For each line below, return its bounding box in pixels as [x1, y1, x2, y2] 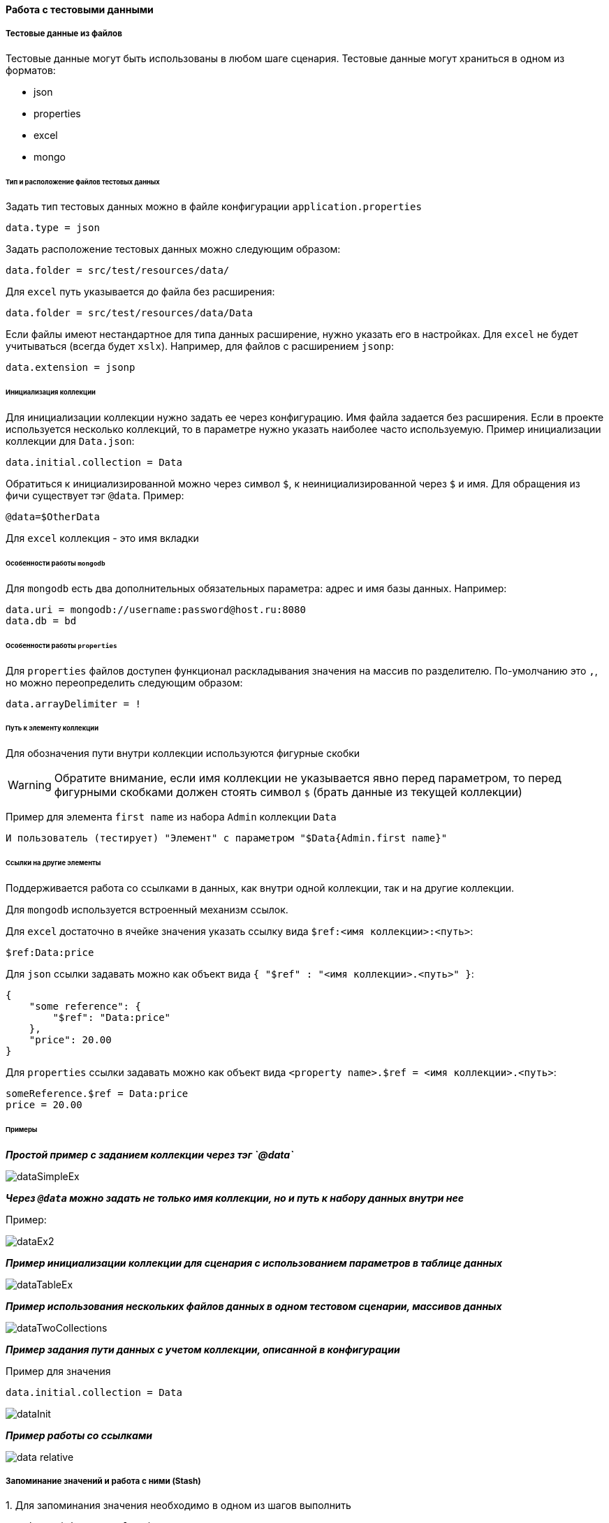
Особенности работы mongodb [6, 559, 105, 567]
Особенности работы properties [6, 641, 117, 649]
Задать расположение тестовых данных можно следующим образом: [6, 243, 341, 256]
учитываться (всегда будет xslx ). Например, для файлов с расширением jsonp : [6, 340, 395, 353]
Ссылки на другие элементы [6, 859, 101, 867]
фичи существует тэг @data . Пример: [6, 490, 184, 502]
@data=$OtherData [6, 511, 100, 523]
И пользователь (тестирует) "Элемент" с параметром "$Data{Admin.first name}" [6, 832, 448, 844]
